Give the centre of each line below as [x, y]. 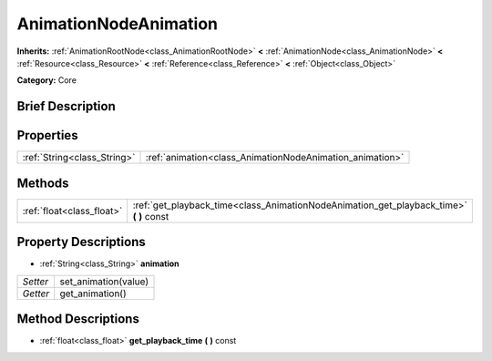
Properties [47, 135]
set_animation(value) [104, 281]
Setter [36, 281]
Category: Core [47, 80]
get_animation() [93, 294]
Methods [43, 183]
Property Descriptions [81, 242]
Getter [36, 294]
